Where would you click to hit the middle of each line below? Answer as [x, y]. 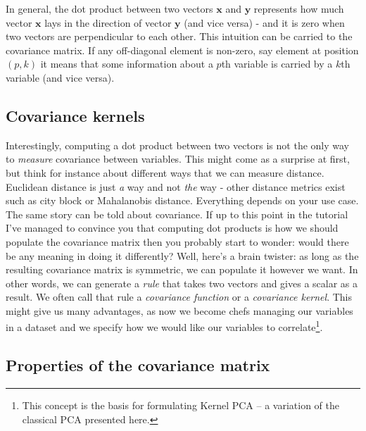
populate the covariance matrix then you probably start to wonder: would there [177, 241]
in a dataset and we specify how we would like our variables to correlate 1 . [164, 326]
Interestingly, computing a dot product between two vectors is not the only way [177, 145]
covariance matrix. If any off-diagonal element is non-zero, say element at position [182, 50]
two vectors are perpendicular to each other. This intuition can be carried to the [179, 36]
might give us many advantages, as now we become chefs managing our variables [179, 310]
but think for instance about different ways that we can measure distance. [165, 172]
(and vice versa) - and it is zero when [264, 22]
